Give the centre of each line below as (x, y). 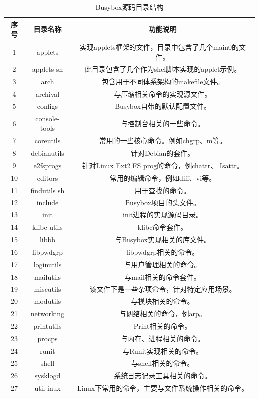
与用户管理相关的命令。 (163, 264)
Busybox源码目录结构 (129, 7)
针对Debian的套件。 (163, 153)
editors (48, 177)
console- (48, 118)
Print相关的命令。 (163, 326)
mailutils (48, 276)
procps (48, 338)
